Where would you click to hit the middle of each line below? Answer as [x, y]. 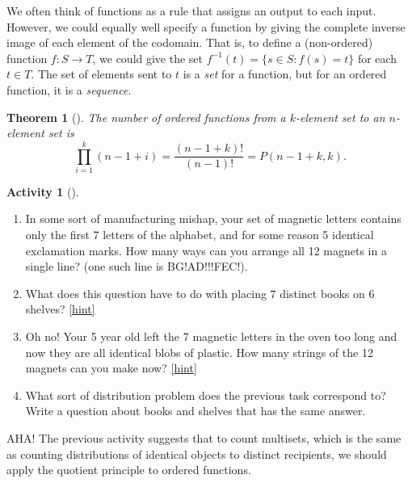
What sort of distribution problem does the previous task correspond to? [206, 395]
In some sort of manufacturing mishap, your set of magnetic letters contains [213, 218]
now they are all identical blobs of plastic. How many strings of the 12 [199, 352]
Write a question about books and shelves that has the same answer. [195, 411]
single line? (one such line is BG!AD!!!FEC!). [137, 266]
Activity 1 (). [43, 191]
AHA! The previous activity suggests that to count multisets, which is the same [204, 438]
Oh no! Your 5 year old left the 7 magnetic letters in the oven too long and [211, 336]
